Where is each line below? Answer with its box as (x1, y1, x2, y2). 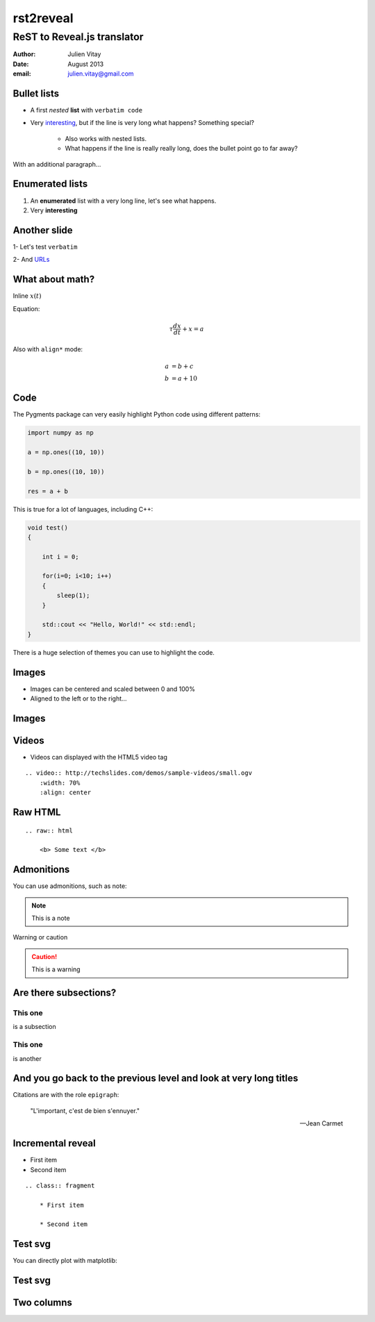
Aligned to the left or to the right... (30, 694, 128, 703)
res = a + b (27, 487, 69, 495)
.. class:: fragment (25, 1181, 95, 1189)
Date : (12, 60, 29, 68)
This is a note (31, 914, 70, 923)
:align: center (39, 789, 92, 796)
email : (12, 69, 31, 78)
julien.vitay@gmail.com (67, 69, 135, 78)
